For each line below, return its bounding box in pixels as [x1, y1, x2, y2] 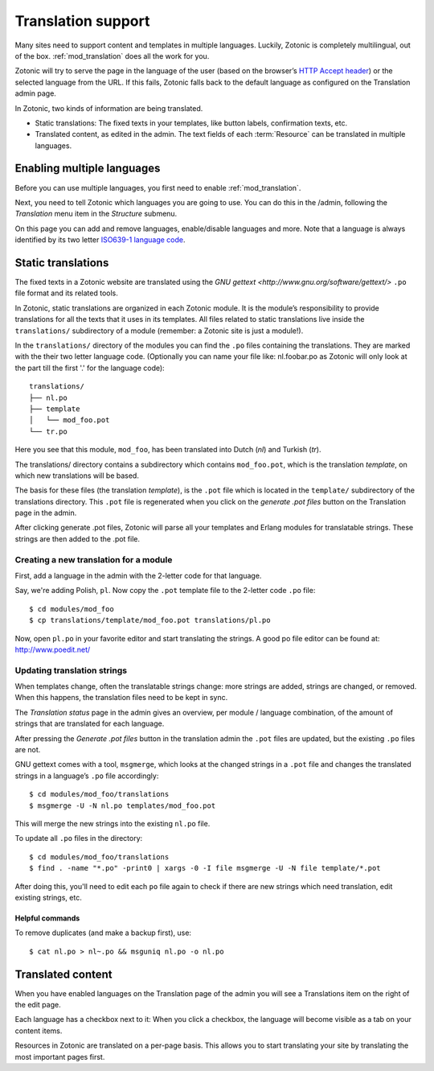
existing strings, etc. [14, 892, 82, 902]
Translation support [14, 12, 150, 30]
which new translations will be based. [14, 471, 140, 480]
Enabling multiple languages [14, 162, 161, 175]
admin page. [14, 89, 56, 98]
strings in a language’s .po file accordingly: [14, 771, 159, 781]
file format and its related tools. [14, 288, 118, 298]
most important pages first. [14, 1052, 105, 1061]
